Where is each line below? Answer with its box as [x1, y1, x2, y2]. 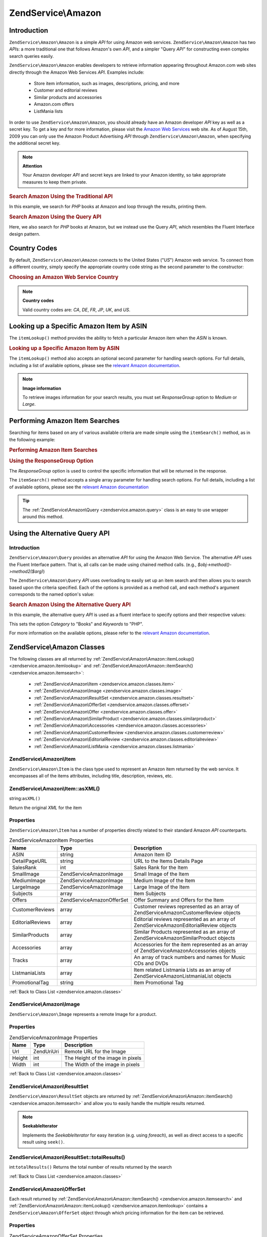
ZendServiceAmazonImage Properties [9, 1034, 98, 1041]
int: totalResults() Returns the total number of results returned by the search [9, 1164, 172, 1170]
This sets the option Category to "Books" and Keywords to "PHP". [9, 621, 143, 627]
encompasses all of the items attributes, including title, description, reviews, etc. [9, 773, 173, 779]
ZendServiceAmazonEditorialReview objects [133, 922, 237, 929]
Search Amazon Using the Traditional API [9, 193, 113, 200]
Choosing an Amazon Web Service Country [9, 274, 119, 281]
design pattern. [9, 231, 41, 237]
